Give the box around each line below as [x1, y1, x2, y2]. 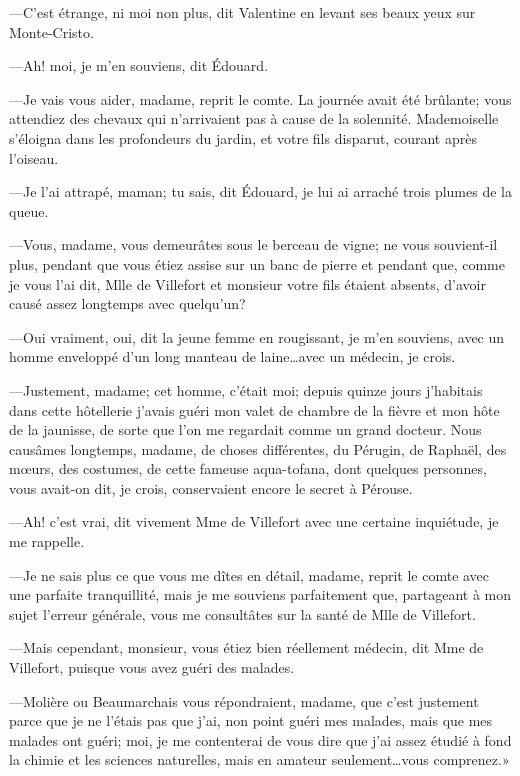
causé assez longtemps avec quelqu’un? [9, 293, 246, 314]
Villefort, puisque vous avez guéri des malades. [9, 657, 295, 678]
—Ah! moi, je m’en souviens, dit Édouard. [9, 55, 269, 76]
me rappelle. [9, 531, 85, 552]
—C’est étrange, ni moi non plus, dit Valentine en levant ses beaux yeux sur [9, 2, 476, 22]
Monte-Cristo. [9, 21, 94, 42]
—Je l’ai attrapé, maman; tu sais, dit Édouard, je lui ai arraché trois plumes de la [9, 181, 512, 202]
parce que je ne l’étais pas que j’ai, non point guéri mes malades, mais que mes [9, 710, 493, 731]
